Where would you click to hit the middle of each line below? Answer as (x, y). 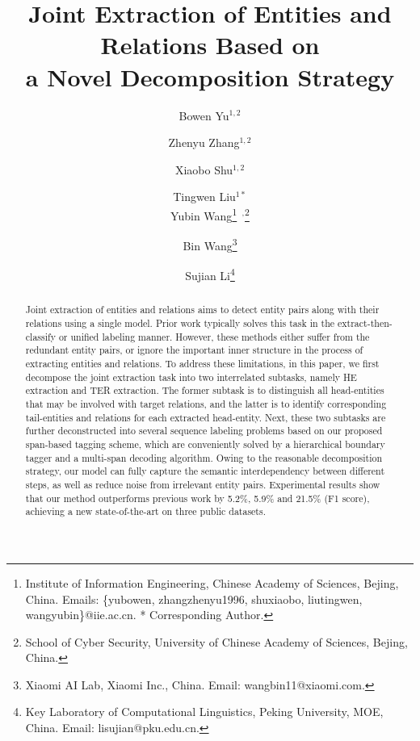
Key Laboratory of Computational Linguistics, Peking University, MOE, (204, 712)
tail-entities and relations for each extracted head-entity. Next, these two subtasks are (206, 417)
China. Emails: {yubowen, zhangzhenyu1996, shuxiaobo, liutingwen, (194, 599)
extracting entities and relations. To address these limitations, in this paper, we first (202, 364)
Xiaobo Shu (204, 169)
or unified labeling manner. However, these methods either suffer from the (214, 336)
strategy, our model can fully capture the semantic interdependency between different (205, 471)
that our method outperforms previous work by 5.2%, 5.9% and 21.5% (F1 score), (197, 498)
